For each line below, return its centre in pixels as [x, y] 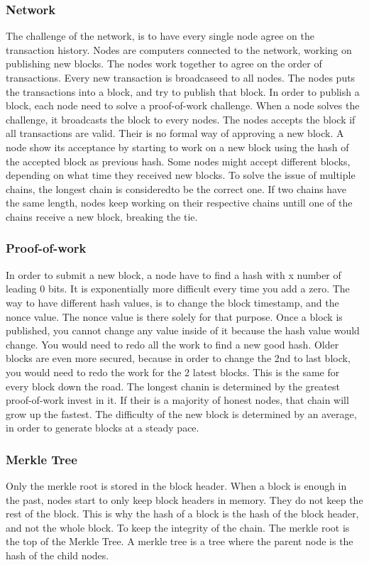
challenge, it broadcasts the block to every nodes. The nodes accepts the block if [181, 119]
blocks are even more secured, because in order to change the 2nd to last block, [178, 358]
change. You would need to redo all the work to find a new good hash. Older [172, 344]
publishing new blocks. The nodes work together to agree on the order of [164, 64]
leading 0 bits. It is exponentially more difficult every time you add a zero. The [178, 289]
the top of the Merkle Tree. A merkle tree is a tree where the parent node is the [180, 541]
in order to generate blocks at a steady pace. [103, 428]
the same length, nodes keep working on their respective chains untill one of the [179, 203]
